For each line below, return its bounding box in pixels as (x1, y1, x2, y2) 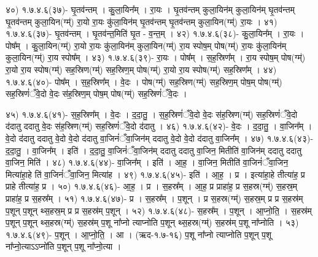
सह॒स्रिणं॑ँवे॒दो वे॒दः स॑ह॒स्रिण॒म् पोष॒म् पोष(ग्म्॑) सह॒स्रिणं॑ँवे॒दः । (6, 87, 187, 100)
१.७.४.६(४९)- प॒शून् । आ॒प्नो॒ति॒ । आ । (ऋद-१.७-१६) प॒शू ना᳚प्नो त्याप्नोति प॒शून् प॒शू (6, 228, 272, 240)
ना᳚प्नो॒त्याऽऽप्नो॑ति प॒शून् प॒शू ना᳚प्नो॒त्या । (6, 240, 122, 253)
